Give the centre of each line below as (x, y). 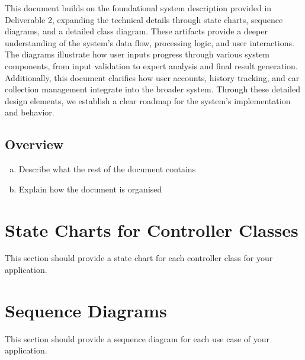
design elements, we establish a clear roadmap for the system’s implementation (148, 100)
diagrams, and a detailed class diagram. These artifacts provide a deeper (136, 31)
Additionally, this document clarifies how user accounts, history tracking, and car (152, 77)
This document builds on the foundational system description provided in (138, 8)
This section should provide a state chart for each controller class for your (139, 258)
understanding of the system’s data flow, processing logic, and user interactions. (150, 42)
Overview (34, 144)
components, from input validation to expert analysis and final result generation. (151, 65)
